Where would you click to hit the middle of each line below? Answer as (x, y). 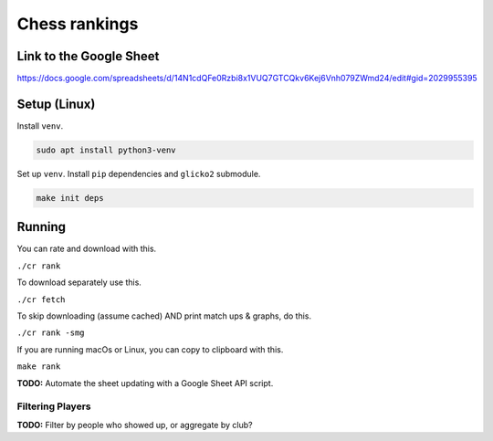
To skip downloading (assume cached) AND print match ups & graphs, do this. (164, 316)
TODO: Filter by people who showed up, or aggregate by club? (135, 425)
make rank (39, 367)
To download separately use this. (79, 282)
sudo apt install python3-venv (106, 150)
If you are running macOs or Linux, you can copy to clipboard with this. (150, 349)
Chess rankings (78, 24)
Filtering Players (54, 406)
